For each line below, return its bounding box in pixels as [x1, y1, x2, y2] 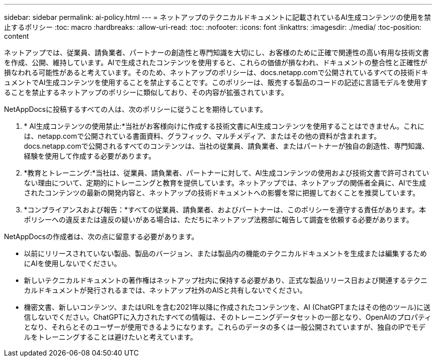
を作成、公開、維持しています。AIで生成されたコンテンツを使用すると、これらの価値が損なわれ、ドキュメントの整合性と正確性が [4, 58, 428, 67]
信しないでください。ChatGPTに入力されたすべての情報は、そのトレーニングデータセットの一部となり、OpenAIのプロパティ [24, 313, 432, 321]
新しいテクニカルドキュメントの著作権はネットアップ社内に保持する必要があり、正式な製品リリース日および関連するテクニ [24, 276, 428, 284]
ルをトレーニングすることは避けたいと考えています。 [24, 333, 197, 341]
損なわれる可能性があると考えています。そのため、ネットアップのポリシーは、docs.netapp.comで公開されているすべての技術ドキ [4, 68, 429, 77]
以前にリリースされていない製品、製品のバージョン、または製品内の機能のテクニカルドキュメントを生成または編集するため [24, 249, 427, 258]
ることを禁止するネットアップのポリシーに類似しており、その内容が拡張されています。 [4, 88, 288, 96]
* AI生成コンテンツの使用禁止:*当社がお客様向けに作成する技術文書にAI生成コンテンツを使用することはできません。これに [24, 122, 425, 130]
